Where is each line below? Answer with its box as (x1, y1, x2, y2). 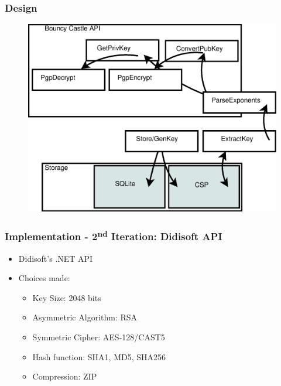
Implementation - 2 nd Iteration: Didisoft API (5, 227, 222, 244)
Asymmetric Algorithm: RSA (32, 311, 138, 323)
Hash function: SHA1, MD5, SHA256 (32, 350, 166, 363)
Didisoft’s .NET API (18, 252, 93, 264)
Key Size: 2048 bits (32, 291, 101, 303)
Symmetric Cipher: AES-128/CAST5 (32, 330, 165, 343)
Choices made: (18, 272, 70, 284)
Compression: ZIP (32, 370, 97, 382)
